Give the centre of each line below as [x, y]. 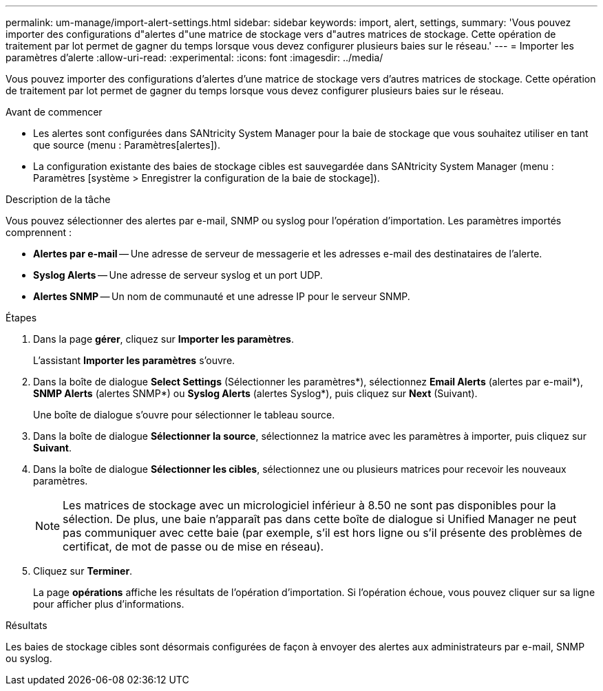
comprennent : [39, 232]
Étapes [21, 318]
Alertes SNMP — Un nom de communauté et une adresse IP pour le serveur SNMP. [222, 296]
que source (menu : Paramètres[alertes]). [127, 145]
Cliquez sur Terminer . [83, 571]
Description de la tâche [58, 199]
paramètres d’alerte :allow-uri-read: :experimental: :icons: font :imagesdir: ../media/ [194, 57]
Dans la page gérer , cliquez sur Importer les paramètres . [164, 339]
